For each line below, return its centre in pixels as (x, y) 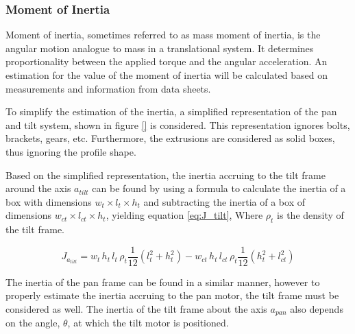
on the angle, (33, 323)
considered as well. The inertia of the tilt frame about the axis (136, 308)
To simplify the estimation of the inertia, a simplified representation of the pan (171, 111)
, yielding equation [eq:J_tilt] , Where (184, 215)
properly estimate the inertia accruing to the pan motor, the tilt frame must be (172, 295)
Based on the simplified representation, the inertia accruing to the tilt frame (166, 175)
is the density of (310, 215)
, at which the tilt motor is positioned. (148, 323)
